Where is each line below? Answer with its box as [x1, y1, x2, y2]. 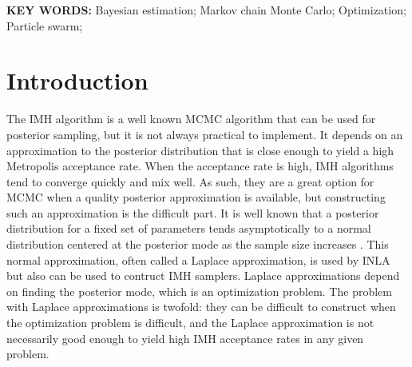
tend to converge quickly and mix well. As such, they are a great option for [6, 173, 374, 189]
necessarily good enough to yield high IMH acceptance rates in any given [6, 329, 364, 346]
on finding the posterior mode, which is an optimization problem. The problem [6, 282, 392, 299]
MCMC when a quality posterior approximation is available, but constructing [6, 189, 386, 205]
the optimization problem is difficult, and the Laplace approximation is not [6, 314, 374, 331]
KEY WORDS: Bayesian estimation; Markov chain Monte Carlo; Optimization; [6, 2, 406, 18]
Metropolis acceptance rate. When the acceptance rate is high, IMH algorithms [6, 158, 394, 174]
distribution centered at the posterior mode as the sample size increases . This [6, 236, 389, 253]
